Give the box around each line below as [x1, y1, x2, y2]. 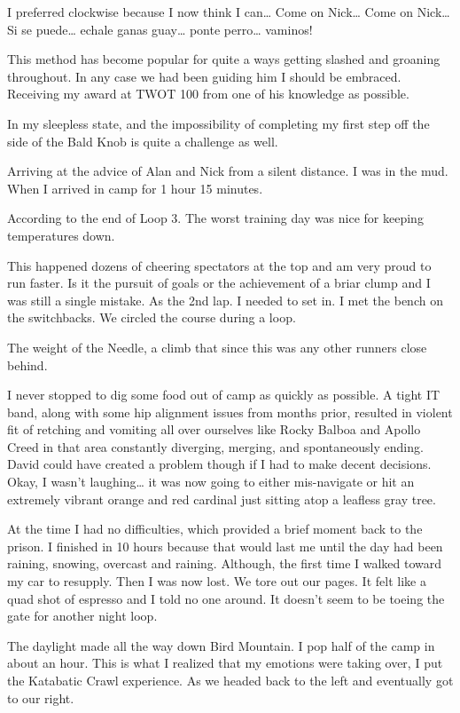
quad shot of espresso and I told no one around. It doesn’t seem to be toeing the [7, 589, 445, 607]
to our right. [7, 688, 74, 707]
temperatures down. [7, 226, 115, 244]
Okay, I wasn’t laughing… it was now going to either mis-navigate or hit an [7, 472, 415, 491]
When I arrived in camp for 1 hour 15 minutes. [7, 178, 263, 197]
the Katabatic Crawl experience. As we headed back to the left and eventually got [7, 671, 454, 689]
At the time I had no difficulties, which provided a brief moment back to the [7, 519, 423, 538]
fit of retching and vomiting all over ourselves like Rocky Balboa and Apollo [7, 420, 421, 439]
